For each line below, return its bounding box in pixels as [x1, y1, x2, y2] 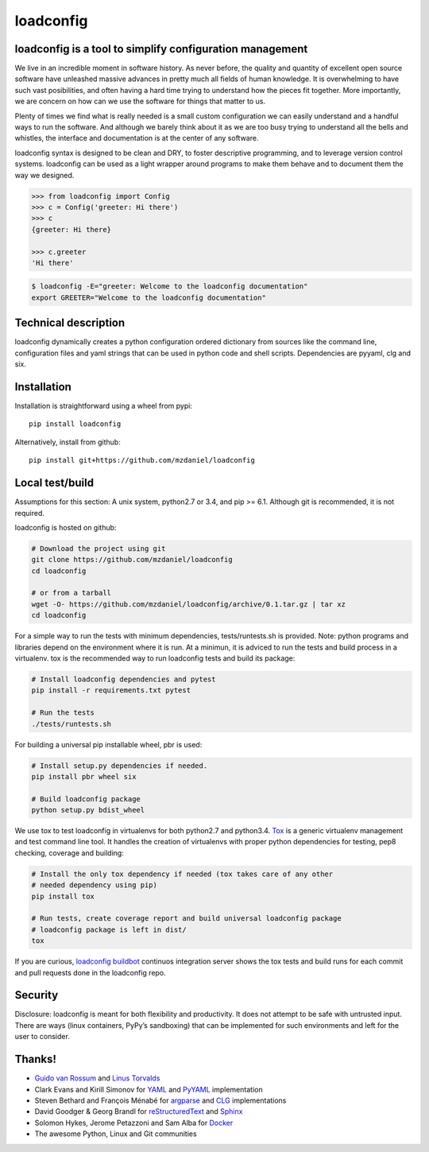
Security [14, 988, 59, 1002]
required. [14, 508, 45, 518]
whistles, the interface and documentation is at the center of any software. [14, 134, 259, 143]
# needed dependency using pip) [31, 881, 158, 890]
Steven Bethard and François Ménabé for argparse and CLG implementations [34, 1096, 287, 1105]
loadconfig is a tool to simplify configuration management [14, 42, 308, 56]
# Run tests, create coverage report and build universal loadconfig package [31, 914, 342, 923]
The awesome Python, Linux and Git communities [34, 1129, 198, 1138]
